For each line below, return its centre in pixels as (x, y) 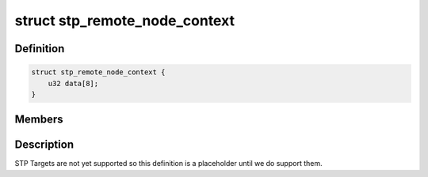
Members (39, 120)
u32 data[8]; (73, 83)
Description (44, 145)
